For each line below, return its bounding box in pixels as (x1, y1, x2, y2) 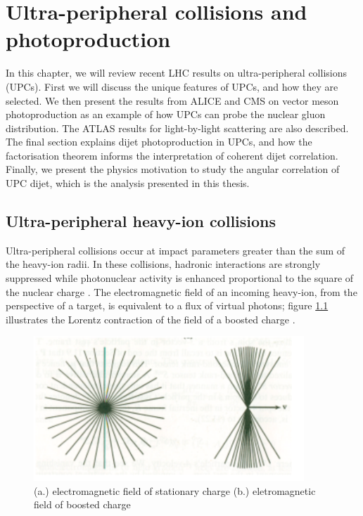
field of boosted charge (34, 497, 131, 512)
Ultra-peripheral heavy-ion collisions (6, 210, 276, 232)
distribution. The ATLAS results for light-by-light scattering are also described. (6, 120, 349, 135)
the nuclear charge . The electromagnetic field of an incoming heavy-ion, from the (6, 284, 357, 299)
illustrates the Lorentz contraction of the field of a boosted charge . (6, 311, 295, 326)
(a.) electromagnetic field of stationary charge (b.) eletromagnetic (34, 483, 316, 498)
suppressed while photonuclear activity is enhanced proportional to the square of (6, 271, 354, 285)
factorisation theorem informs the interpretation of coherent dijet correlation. (6, 148, 338, 162)
